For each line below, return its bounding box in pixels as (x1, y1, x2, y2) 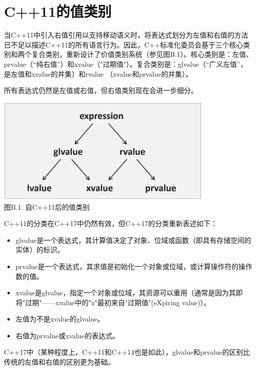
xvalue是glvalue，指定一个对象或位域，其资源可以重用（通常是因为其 (15, 287, 236, 298)
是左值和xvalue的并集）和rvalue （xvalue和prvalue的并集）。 (4, 68, 193, 79)
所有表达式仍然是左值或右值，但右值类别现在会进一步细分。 (4, 85, 198, 95)
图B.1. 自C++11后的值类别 (4, 201, 90, 212)
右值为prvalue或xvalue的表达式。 (15, 330, 120, 340)
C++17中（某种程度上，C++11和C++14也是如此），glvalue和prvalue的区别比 (4, 347, 250, 357)
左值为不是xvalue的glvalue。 (15, 314, 105, 324)
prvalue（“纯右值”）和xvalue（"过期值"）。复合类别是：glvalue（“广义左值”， (4, 58, 247, 69)
